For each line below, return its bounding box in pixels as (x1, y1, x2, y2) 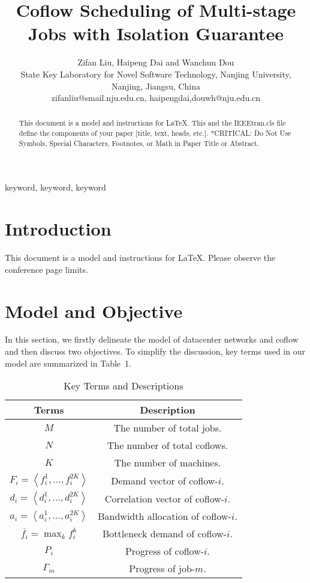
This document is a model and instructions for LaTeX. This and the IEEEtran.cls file (19, 118, 286, 128)
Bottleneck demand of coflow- (103, 527, 227, 541)
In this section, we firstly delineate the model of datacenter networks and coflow (5, 333, 299, 346)
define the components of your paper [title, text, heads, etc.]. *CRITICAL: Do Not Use (19, 128, 291, 138)
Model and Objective (5, 298, 183, 323)
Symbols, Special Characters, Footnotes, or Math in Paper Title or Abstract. (19, 138, 259, 148)
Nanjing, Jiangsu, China (111, 79, 201, 92)
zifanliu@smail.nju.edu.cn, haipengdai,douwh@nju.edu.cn (51, 91, 261, 104)
